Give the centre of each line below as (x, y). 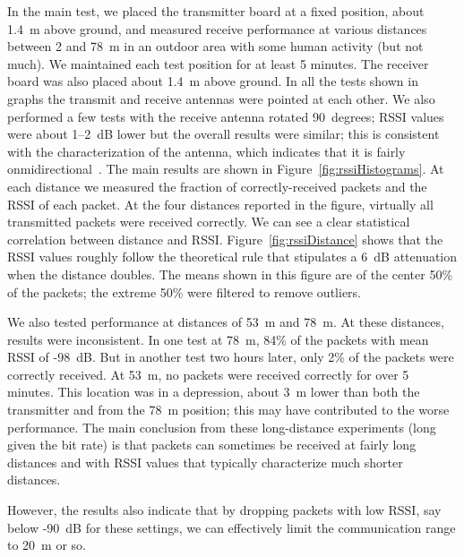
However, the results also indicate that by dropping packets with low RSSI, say (224, 510)
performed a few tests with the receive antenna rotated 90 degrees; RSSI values (226, 116)
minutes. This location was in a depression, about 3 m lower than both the (214, 392)
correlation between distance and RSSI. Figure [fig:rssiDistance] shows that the (225, 239)
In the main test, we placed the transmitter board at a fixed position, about (216, 11)
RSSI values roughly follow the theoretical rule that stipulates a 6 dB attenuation (232, 257)
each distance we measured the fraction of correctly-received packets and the (217, 186)
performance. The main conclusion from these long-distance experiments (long (222, 427)
